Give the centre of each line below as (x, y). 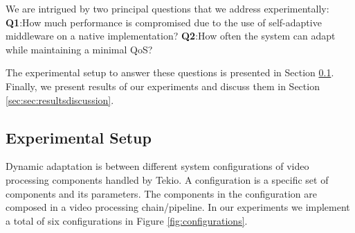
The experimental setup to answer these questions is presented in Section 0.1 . (170, 72)
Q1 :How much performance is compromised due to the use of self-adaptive (164, 22)
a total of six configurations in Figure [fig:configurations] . (127, 220)
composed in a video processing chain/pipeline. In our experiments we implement (178, 207)
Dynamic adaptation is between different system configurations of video (157, 166)
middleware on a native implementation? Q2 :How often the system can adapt (171, 36)
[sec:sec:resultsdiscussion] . (60, 100)
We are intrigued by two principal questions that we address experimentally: (167, 8)
